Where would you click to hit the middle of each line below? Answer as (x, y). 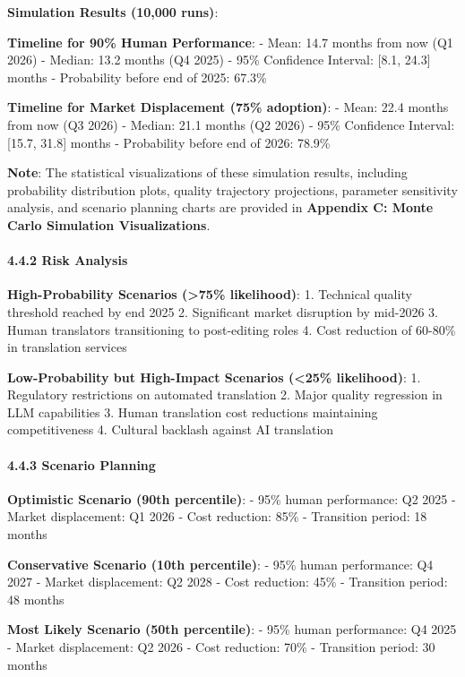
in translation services (67, 347)
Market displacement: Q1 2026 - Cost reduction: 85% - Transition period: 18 (217, 516)
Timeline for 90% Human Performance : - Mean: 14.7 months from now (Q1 (230, 42)
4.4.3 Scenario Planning (82, 464)
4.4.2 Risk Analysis (68, 260)
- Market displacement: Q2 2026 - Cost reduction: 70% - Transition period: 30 (221, 647)
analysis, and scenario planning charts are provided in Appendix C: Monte (220, 207)
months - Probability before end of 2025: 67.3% (137, 77)
